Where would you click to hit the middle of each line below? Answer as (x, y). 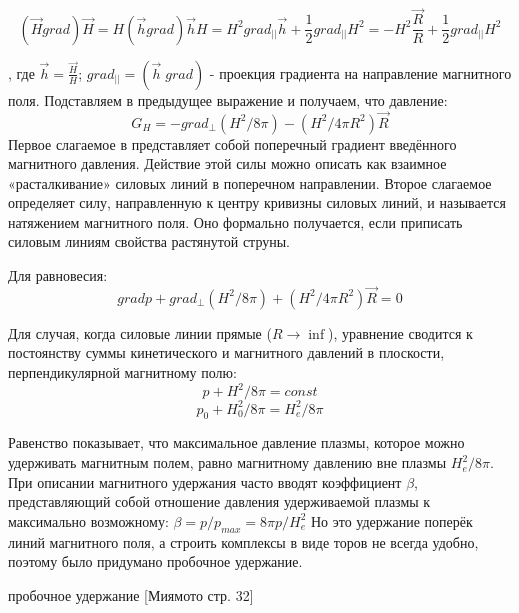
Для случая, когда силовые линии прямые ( (140, 332)
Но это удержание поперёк (391, 520)
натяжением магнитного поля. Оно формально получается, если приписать (235, 221)
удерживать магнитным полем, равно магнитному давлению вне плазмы (227, 462)
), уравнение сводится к (400, 332)
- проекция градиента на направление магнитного (360, 72)
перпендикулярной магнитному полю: (122, 372)
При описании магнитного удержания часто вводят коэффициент (205, 481)
